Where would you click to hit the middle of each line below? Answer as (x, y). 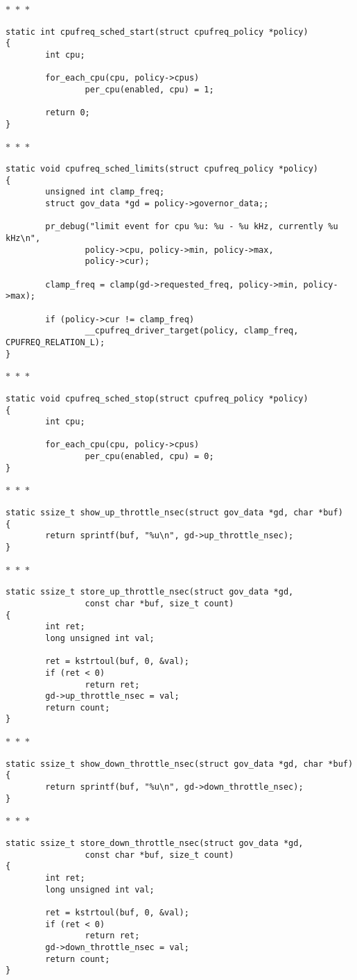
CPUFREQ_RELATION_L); (55, 342)
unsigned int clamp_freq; (105, 192)
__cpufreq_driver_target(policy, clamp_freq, (192, 331)
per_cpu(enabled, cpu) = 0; (149, 457)
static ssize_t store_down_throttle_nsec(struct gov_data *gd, (155, 843)
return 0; (68, 113)
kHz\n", (23, 239)
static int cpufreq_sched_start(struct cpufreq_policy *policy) (157, 32)
